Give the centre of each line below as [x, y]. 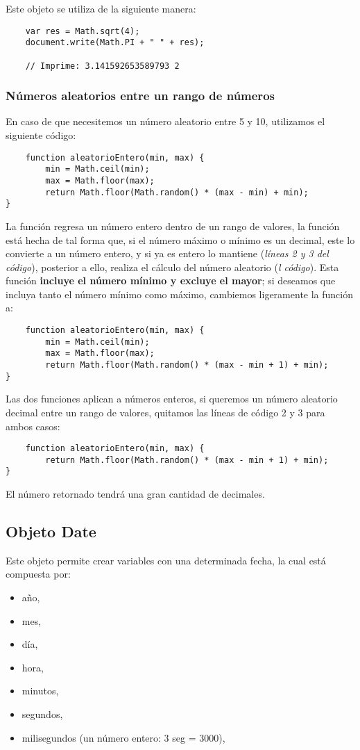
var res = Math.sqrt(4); [83, 31]
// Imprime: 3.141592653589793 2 [102, 66]
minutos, [40, 691]
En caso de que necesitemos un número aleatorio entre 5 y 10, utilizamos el [165, 121]
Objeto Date [51, 531]
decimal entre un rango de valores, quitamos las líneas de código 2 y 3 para [165, 412]
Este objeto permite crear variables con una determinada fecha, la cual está [166, 560]
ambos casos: [33, 426]
